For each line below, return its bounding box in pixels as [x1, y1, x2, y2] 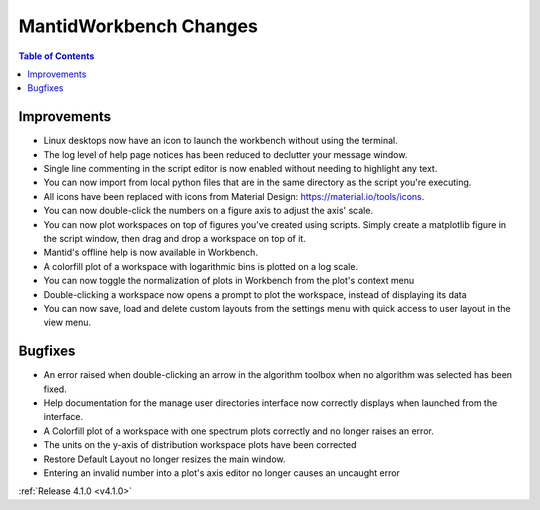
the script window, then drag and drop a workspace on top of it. [43, 232, 307, 244]
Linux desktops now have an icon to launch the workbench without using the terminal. [43, 135, 399, 147]
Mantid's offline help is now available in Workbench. [43, 246, 259, 259]
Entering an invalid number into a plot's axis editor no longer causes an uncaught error [43, 466, 400, 479]
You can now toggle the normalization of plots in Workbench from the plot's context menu [43, 275, 415, 287]
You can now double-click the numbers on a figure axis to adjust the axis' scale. [43, 205, 374, 217]
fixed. [43, 383, 67, 395]
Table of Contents [18, 50, 95, 62]
